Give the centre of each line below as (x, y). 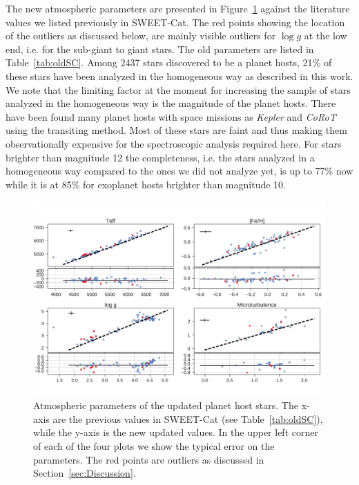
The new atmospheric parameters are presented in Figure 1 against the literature (178, 8)
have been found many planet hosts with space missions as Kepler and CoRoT (171, 116)
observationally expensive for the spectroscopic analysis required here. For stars (174, 143)
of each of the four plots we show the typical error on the (154, 446)
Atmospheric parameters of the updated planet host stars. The (166, 405)
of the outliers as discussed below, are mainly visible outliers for (141, 36)
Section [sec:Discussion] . (85, 473)
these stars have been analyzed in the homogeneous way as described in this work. (179, 76)
